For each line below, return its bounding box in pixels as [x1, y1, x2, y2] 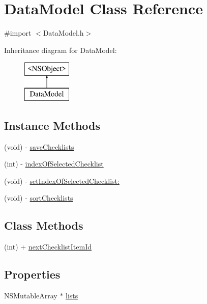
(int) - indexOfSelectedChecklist [4, 158, 104, 169]
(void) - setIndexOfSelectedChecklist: [4, 175, 120, 186]
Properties [4, 266, 61, 282]
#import [4, 27, 32, 38]
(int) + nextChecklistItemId [4, 241, 92, 252]
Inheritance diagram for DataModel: [4, 44, 117, 55]
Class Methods [4, 217, 83, 233]
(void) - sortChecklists [4, 192, 73, 203]
